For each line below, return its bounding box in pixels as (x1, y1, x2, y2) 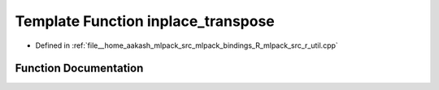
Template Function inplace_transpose (15, 12, 276, 30)
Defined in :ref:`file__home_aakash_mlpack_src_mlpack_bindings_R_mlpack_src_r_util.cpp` (35, 41, 339, 50)
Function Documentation (15, 62, 144, 75)
